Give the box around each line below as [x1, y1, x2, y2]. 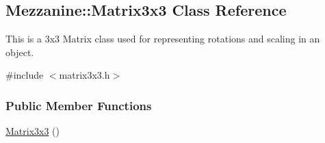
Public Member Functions [5, 96, 152, 114]
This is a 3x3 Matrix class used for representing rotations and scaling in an [5, 31, 320, 46]
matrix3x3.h [59, 68, 110, 82]
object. [5, 44, 34, 59]
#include [5, 68, 44, 82]
